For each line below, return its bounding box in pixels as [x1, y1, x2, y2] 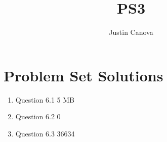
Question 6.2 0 [15, 111, 61, 122]
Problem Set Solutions [4, 65, 163, 85]
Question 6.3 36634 [15, 128, 75, 138]
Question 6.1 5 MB [15, 94, 74, 105]
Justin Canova [109, 27, 153, 37]
